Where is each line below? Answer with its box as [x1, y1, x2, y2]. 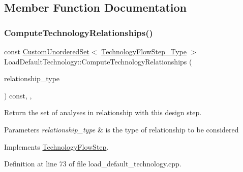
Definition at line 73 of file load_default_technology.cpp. [4, 158, 181, 169]
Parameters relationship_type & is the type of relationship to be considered [4, 124, 239, 134]
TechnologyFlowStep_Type [101, 46, 187, 56]
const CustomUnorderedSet [4, 46, 89, 56]
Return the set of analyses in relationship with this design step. [4, 107, 202, 118]
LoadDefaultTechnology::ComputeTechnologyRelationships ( [4, 56, 192, 66]
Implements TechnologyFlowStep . [4, 141, 109, 152]
